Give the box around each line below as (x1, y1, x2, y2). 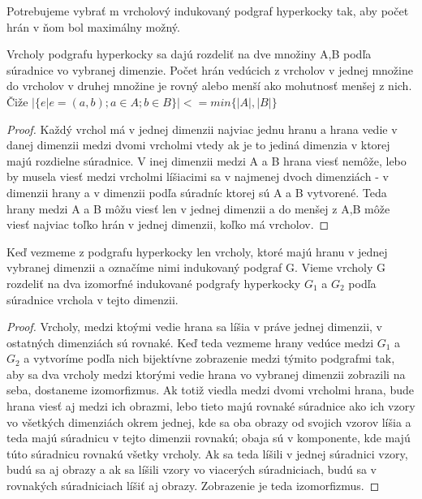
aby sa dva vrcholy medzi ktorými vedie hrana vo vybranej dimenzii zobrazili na (6, 365, 406, 382)
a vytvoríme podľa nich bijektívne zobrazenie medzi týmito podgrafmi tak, (24, 350, 395, 367)
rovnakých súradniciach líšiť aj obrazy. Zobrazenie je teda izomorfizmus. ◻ (6, 477, 380, 494)
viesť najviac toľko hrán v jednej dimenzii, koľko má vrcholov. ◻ (6, 216, 329, 233)
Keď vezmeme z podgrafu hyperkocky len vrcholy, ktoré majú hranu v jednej (6, 243, 388, 260)
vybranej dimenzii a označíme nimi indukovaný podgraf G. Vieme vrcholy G (6, 259, 386, 276)
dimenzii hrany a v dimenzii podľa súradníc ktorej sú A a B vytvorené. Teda (6, 183, 387, 200)
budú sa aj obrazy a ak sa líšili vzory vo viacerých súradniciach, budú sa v (6, 461, 377, 478)
